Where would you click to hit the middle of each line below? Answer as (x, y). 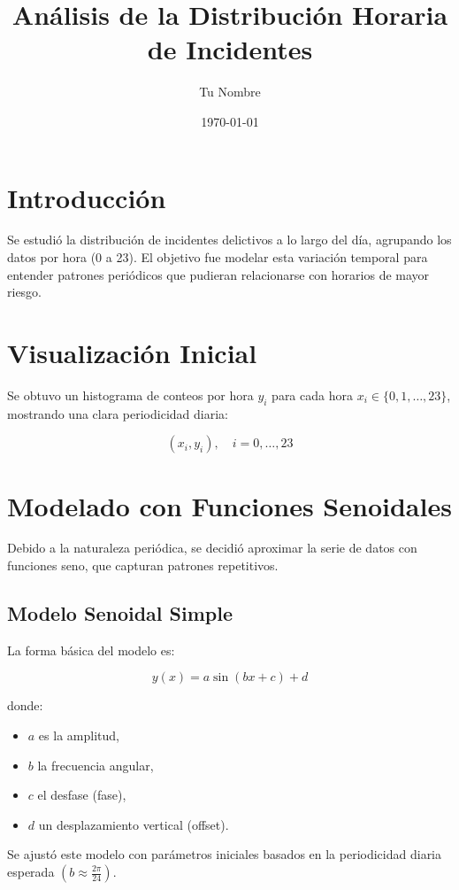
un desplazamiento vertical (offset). (134, 824)
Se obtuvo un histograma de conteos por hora (130, 395)
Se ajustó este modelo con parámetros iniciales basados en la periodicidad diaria (225, 854)
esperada (31, 871)
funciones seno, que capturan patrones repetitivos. (143, 565)
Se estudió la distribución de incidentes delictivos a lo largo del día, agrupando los (229, 240)
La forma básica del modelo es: (91, 650)
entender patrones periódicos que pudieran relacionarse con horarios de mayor (218, 274)
